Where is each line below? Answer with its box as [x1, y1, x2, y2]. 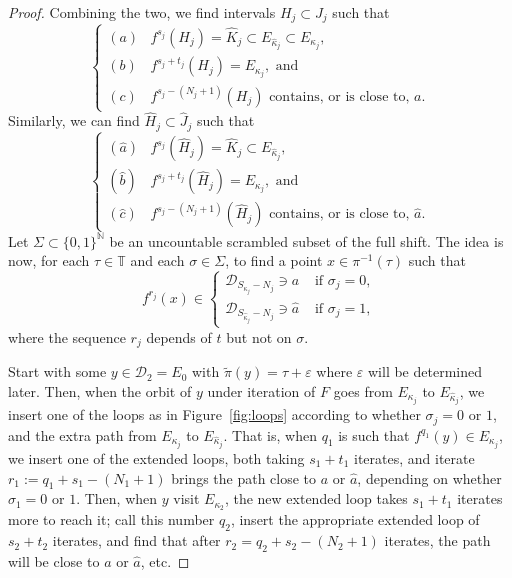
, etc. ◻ [140, 550, 190, 571]
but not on [226, 326, 292, 347]
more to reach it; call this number [8, 509, 215, 530]
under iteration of [207, 380, 316, 401]
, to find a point [225, 250, 323, 271]
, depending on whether [357, 467, 502, 488]
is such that [338, 424, 410, 445]
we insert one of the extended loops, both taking [8, 448, 305, 468]
